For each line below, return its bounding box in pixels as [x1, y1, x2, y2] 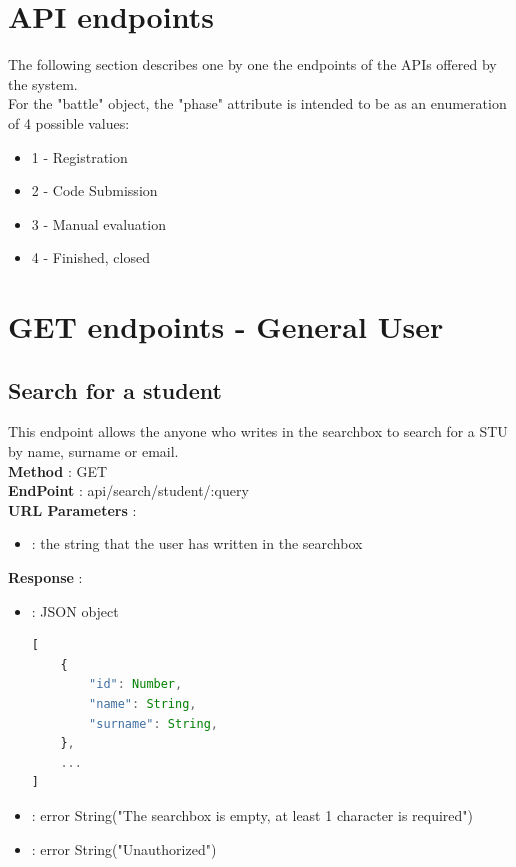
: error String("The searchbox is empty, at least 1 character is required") [31, 804, 474, 825]
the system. [8, 73, 78, 94]
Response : [8, 567, 83, 588]
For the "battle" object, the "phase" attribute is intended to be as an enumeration [8, 93, 507, 114]
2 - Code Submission [31, 180, 158, 201]
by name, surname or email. [8, 441, 179, 462]
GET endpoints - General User [8, 306, 444, 347]
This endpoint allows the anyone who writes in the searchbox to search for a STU [8, 421, 508, 442]
